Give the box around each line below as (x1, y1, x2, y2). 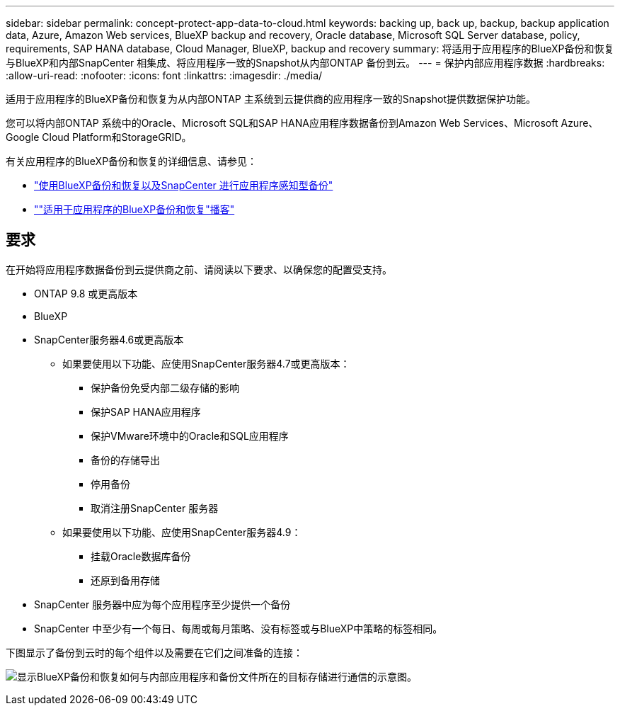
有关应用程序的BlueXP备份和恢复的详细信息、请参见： (6, 155, 258, 167)
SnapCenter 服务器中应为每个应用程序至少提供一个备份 (34, 598, 291, 610)
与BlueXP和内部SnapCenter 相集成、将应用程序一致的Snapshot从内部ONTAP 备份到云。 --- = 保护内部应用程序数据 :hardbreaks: (6, 57, 605, 69)
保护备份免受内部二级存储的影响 (91, 381, 239, 394)
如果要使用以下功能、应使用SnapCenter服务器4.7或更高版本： (62, 357, 350, 370)
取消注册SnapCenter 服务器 (91, 501, 219, 514)
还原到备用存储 (91, 574, 160, 586)
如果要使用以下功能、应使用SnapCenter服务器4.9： (62, 525, 302, 538)
